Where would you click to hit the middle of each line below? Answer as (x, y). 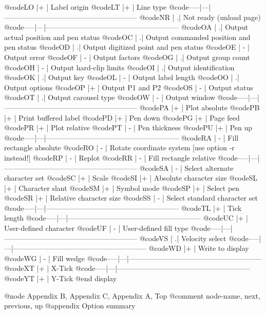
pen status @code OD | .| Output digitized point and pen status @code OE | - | (127, 47)
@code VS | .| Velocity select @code (194, 238)
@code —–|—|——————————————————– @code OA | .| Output (126, 27)
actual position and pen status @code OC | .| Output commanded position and (127, 37)
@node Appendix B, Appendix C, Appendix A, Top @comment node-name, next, (132, 295)
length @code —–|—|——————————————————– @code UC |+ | (126, 218)
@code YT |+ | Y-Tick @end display (61, 278)
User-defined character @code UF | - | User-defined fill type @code (107, 228)
